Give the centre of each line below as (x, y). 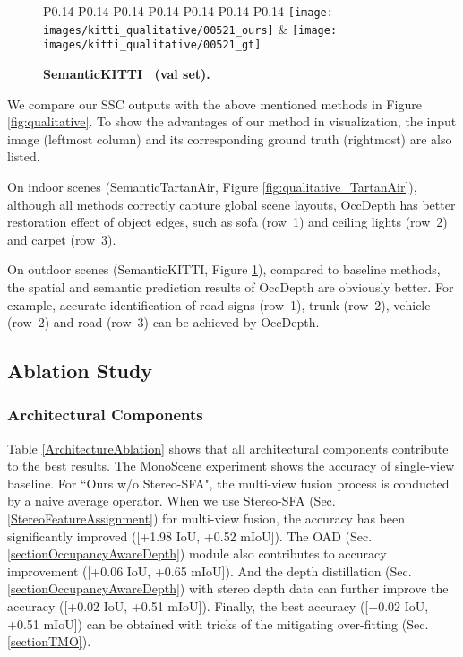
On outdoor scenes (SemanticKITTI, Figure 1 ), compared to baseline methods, (224, 269)
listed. (24, 156)
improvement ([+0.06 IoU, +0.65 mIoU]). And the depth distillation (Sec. (210, 571)
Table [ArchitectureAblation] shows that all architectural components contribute (228, 448)
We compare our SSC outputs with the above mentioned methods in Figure (214, 104)
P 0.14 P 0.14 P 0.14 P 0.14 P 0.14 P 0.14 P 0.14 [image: (188, 11)
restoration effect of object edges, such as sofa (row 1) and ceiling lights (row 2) (227, 222)
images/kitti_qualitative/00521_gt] (152, 45)
